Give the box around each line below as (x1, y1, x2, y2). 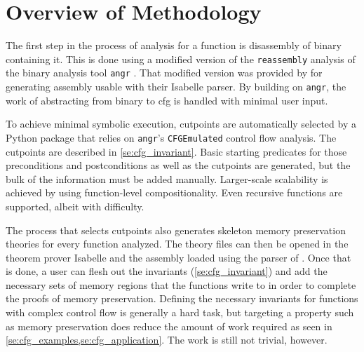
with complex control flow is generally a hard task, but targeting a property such (6, 305, 354, 320)
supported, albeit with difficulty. (6, 198, 144, 213)
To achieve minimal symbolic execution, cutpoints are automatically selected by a (6, 116, 356, 131)
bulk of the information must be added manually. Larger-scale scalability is (6, 171, 328, 186)
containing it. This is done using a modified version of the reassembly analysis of (6, 51, 356, 66)
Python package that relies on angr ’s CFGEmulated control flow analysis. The (6, 130, 337, 144)
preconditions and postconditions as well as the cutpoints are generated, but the (6, 158, 351, 172)
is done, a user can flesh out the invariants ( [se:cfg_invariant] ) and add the (6, 264, 328, 278)
